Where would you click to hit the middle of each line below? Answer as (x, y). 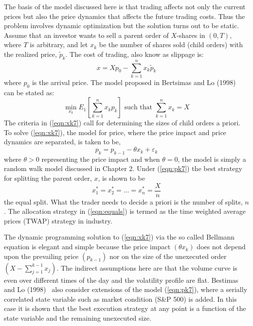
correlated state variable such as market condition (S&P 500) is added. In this (120, 299)
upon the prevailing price (41, 256)
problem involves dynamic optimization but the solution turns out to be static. (122, 26)
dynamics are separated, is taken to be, (62, 142)
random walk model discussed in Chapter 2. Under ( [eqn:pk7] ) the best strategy (123, 168)
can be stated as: (29, 92)
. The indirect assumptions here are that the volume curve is (147, 267)
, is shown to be (121, 178)
